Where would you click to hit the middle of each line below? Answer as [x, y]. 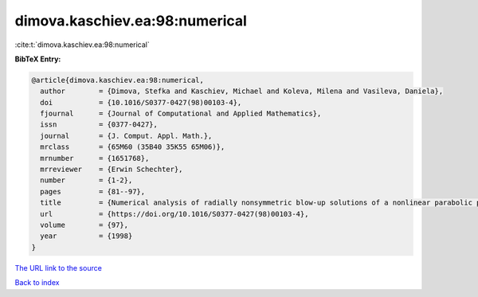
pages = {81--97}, [93, 191]
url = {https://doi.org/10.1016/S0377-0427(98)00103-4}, [174, 214]
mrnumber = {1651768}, [95, 158]
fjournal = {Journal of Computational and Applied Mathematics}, [181, 114]
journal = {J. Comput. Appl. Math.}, [126, 136]
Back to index [37, 283]
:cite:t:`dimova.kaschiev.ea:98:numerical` [82, 45]
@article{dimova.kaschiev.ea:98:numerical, [118, 80]
